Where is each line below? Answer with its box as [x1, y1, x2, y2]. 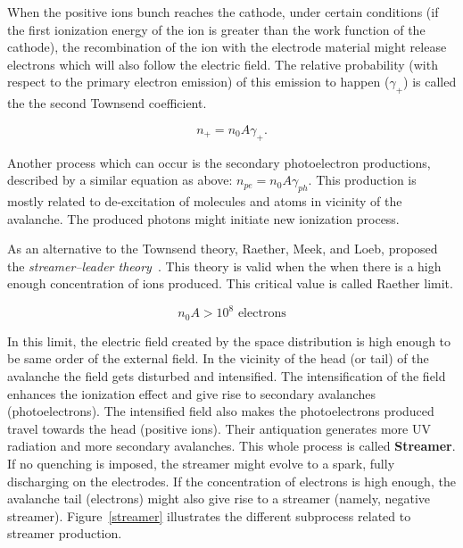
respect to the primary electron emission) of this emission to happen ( [7, 72, 390, 91]
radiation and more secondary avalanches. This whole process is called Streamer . [7, 436, 456, 455]
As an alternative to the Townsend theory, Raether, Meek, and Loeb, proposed [7, 239, 438, 258]
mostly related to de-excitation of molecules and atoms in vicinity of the [7, 191, 402, 210]
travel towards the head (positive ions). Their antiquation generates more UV [7, 419, 431, 437]
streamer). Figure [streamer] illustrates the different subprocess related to [7, 506, 411, 525]
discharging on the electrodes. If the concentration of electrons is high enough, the [7, 471, 456, 490]
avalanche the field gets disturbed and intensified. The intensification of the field [7, 367, 446, 386]
